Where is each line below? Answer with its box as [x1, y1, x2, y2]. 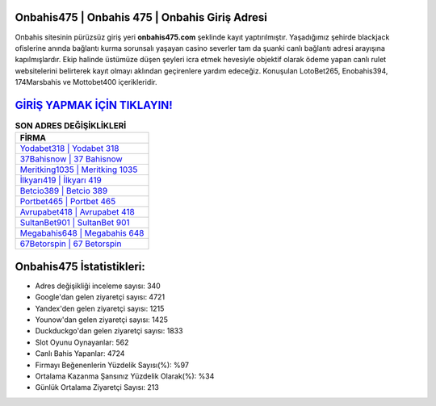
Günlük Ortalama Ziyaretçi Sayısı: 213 [35, 383, 159, 392]
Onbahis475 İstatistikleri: [15, 259, 145, 274]
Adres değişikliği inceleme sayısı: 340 [35, 281, 161, 291]
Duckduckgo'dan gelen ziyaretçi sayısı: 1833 [35, 326, 183, 336]
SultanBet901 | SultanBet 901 [19, 217, 130, 228]
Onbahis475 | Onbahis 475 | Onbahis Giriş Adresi [15, 10, 268, 24]
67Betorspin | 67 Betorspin [19, 238, 122, 249]
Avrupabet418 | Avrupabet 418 [19, 207, 135, 218]
